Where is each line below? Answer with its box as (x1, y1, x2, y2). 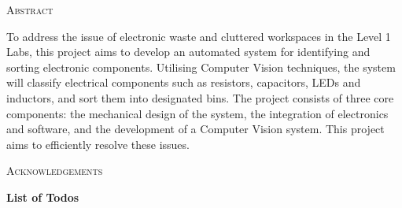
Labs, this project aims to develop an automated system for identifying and (6, 43, 371, 60)
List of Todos (6, 188, 79, 205)
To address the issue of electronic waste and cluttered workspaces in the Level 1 (6, 28, 391, 44)
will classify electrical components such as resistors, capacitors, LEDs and (6, 74, 361, 91)
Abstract (6, 2, 53, 17)
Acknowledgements (6, 162, 103, 179)
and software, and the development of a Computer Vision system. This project (6, 121, 385, 137)
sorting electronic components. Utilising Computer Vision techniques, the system (6, 58, 396, 75)
